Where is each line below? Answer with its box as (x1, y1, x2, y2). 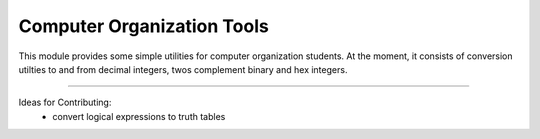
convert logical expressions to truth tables (52, 110, 226, 122)
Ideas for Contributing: (18, 96, 112, 109)
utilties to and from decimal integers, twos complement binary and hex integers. (18, 63, 348, 75)
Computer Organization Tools (18, 15, 269, 37)
